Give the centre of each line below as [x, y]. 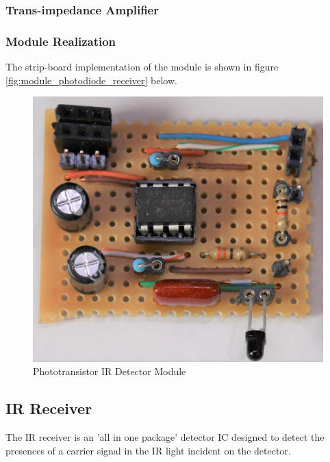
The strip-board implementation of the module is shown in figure [142, 67]
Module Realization [61, 41]
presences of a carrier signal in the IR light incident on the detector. [148, 450]
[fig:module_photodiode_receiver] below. [91, 80]
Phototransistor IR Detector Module [110, 371]
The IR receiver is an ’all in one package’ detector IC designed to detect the [165, 437]
